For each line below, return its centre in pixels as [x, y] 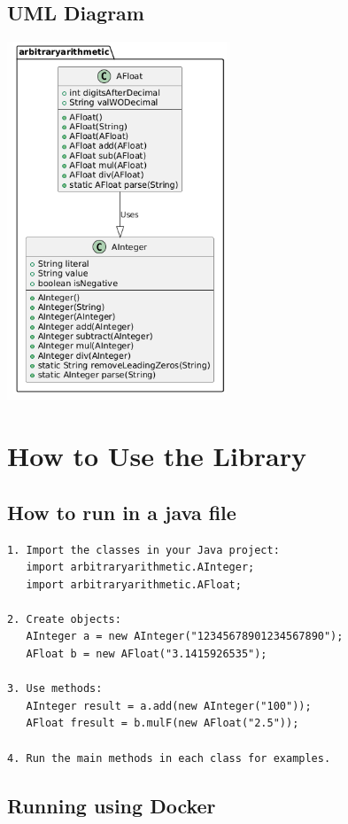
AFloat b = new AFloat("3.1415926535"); [147, 654]
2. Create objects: [64, 619]
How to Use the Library [157, 456]
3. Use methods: [55, 689]
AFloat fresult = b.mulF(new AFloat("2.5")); [162, 723]
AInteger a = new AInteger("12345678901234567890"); [185, 637]
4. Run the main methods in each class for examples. [169, 758]
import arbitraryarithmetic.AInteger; [140, 567]
